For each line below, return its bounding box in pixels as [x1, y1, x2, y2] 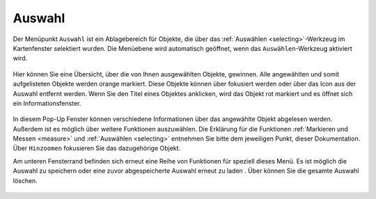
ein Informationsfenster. [13, 99, 81, 107]
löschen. [13, 176, 38, 184]
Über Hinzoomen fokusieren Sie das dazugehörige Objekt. [13, 144, 181, 152]
